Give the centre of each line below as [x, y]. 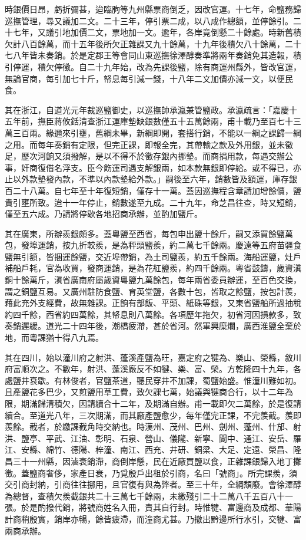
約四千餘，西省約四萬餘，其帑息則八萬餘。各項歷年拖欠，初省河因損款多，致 [153, 314]
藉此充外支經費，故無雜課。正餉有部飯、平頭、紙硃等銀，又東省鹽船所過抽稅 [153, 303]
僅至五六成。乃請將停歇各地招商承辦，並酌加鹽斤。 [104, 214]
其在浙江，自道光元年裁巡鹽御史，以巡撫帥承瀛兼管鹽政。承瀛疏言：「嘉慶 [147, 109]
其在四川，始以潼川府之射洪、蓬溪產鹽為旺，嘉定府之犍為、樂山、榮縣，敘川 [153, 357]
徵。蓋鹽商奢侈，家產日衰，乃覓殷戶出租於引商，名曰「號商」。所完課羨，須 [151, 473]
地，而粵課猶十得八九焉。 [54, 337]
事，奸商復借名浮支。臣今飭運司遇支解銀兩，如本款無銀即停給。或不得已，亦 [153, 167]
